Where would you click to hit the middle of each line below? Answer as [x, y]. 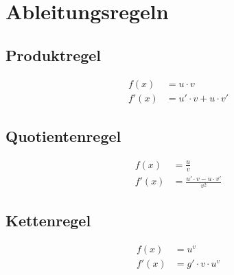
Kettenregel [48, 220]
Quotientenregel [63, 136]
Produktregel [54, 55]
